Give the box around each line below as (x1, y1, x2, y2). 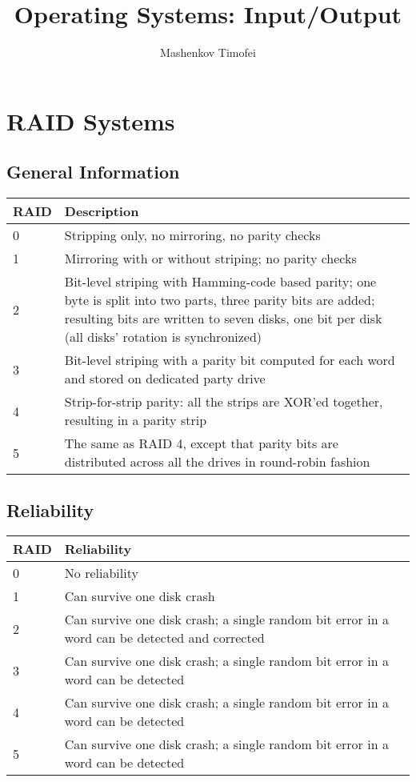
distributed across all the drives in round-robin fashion (64, 452, 370, 471)
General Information (6, 159, 180, 184)
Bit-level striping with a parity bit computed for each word (64, 351, 395, 370)
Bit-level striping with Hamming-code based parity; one (64, 272, 377, 291)
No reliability (64, 563, 138, 583)
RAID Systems (6, 104, 175, 137)
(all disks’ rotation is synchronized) (64, 327, 262, 347)
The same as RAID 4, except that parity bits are (64, 434, 338, 453)
